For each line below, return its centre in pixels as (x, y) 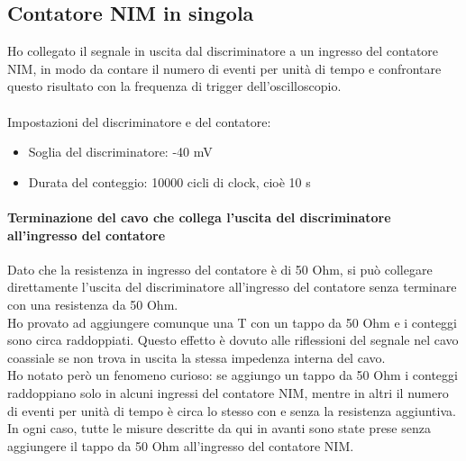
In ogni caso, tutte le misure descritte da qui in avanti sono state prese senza (219, 428)
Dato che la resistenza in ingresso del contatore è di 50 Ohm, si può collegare (220, 269)
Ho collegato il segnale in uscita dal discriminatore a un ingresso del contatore (223, 51)
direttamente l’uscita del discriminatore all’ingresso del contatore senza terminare (232, 287)
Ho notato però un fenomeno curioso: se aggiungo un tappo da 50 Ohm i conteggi (233, 375)
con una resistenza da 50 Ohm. (93, 304)
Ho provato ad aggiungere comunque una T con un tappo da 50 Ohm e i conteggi (233, 322)
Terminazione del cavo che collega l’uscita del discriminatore (199, 217)
